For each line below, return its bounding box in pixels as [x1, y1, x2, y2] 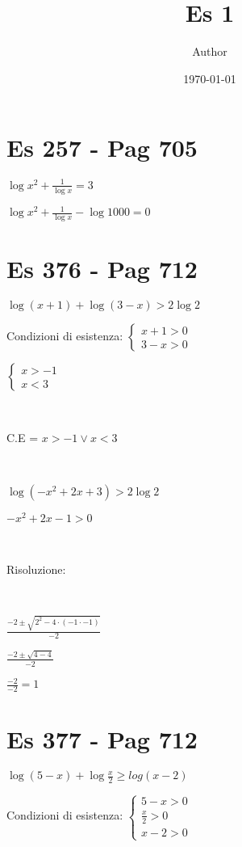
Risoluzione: [6, 560, 66, 577]
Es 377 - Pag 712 [6, 723, 198, 756]
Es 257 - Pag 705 [6, 131, 198, 164]
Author [192, 43, 227, 60]
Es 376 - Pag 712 [6, 252, 198, 285]
